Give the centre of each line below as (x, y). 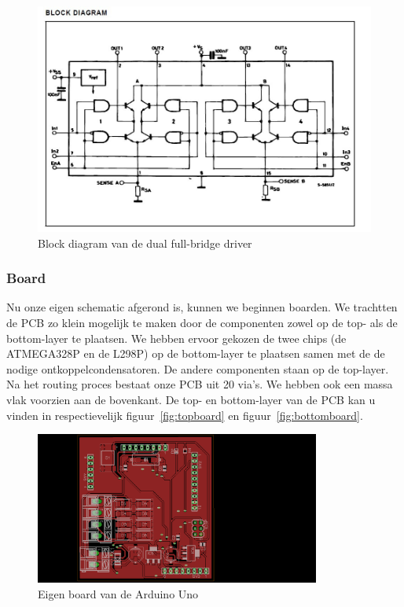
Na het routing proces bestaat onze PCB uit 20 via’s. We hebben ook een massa (200, 384)
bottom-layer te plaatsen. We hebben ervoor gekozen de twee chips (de (176, 338)
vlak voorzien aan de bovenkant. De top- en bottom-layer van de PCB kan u (191, 399)
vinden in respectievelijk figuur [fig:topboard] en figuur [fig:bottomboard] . (185, 415)
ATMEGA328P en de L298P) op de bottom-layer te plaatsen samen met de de (196, 353)
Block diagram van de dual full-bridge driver (145, 243)
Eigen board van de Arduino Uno (118, 593)
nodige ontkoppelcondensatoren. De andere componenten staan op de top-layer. (198, 368)
